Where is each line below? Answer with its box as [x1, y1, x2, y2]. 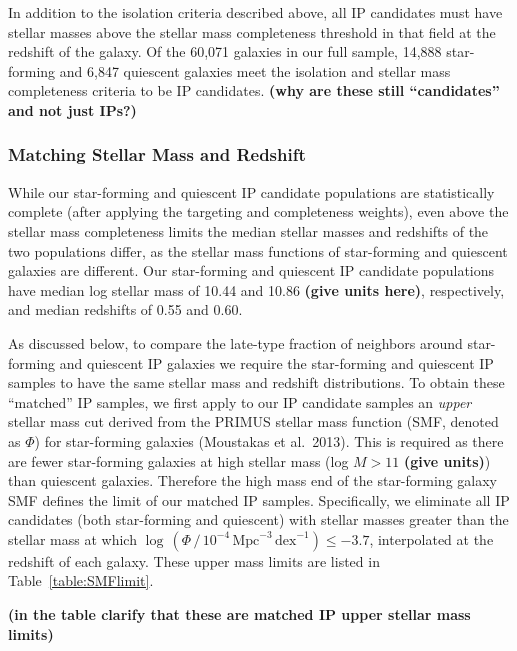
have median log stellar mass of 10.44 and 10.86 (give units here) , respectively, [8, 279, 505, 300]
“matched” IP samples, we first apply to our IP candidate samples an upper [8, 391, 472, 412]
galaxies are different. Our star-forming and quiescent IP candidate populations [8, 260, 495, 281]
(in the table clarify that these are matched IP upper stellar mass [8, 604, 471, 625]
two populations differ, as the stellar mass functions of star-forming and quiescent [8, 240, 508, 261]
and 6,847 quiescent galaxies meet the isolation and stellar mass [59, 60, 451, 81]
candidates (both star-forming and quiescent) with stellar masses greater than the [8, 509, 509, 530]
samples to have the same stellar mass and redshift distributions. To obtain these [8, 372, 505, 393]
